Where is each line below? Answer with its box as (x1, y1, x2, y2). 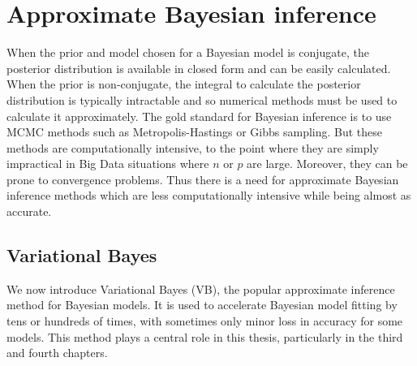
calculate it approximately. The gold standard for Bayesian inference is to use (6, 107, 392, 124)
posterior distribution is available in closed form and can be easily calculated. (6, 59, 391, 76)
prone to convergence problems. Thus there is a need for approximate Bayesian (6, 170, 399, 187)
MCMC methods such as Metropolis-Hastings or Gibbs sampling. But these (6, 123, 383, 140)
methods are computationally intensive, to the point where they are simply (6, 139, 379, 156)
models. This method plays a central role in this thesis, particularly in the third (6, 328, 403, 345)
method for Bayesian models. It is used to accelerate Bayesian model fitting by (6, 296, 398, 313)
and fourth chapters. (6, 344, 108, 361)
